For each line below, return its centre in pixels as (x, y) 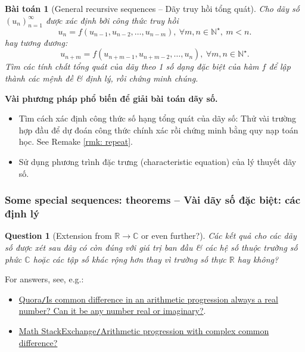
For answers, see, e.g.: (44, 279)
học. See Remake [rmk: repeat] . (76, 141)
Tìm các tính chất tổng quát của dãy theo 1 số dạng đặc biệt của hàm (132, 66)
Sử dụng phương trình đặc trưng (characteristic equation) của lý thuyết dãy (158, 162)
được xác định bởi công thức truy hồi (112, 20)
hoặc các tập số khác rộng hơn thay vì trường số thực (130, 259)
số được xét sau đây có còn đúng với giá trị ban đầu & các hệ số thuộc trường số (151, 247)
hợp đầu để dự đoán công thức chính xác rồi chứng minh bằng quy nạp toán (158, 130)
